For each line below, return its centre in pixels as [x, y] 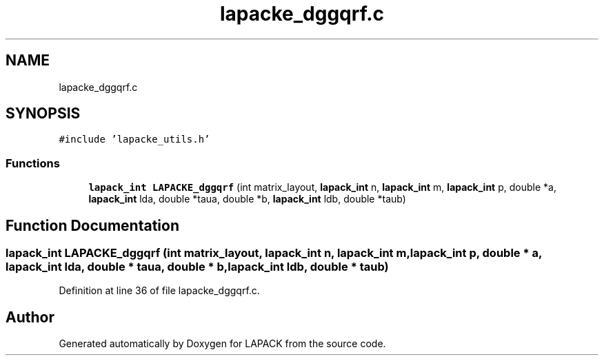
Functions [33, 163]
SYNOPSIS [43, 114]
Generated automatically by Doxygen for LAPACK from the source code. [222, 344]
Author [30, 317]
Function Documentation [92, 225]
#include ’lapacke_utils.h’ [134, 140]
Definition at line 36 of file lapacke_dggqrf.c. [159, 291]
